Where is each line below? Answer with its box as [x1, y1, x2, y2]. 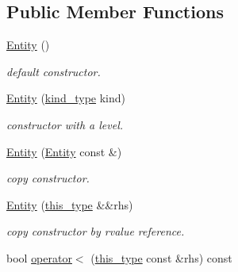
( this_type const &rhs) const [90, 249, 232, 266]
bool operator [6, 249, 72, 266]
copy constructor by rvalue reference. [6, 223, 185, 239]
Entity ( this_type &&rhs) [6, 196, 133, 213]
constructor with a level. [6, 116, 124, 132]
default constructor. [6, 63, 101, 79]
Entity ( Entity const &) [6, 143, 122, 159]
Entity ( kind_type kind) [6, 90, 125, 106]
